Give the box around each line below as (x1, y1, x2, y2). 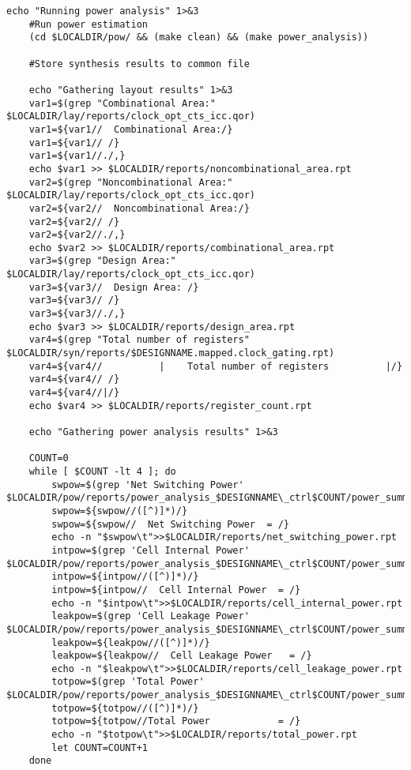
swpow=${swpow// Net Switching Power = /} (51, 518, 289, 530)
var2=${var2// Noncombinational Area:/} (28, 202, 250, 214)
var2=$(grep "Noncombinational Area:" (28, 176, 233, 188)
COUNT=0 (28, 453, 69, 464)
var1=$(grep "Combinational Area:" (28, 97, 216, 109)
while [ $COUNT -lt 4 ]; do (28, 465, 176, 477)
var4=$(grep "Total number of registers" (28, 334, 250, 346)
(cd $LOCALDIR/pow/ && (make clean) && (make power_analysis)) (28, 32, 369, 43)
